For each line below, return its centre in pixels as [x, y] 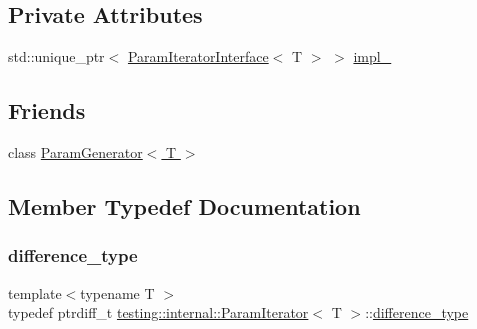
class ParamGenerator [75, 152]
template [35, 292]
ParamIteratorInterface [198, 56]
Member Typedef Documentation [184, 205]
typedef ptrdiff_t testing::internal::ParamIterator [158, 312]
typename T [117, 292]
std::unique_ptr [56, 56]
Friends [47, 110]
